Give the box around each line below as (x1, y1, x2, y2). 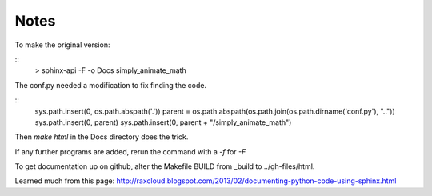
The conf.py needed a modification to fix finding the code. (14, 80, 207, 90)
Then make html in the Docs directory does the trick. (14, 132, 189, 142)
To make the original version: (14, 40, 110, 50)
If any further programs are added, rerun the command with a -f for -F (14, 146, 246, 156)
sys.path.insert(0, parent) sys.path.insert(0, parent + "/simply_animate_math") (34, 117, 292, 127)
